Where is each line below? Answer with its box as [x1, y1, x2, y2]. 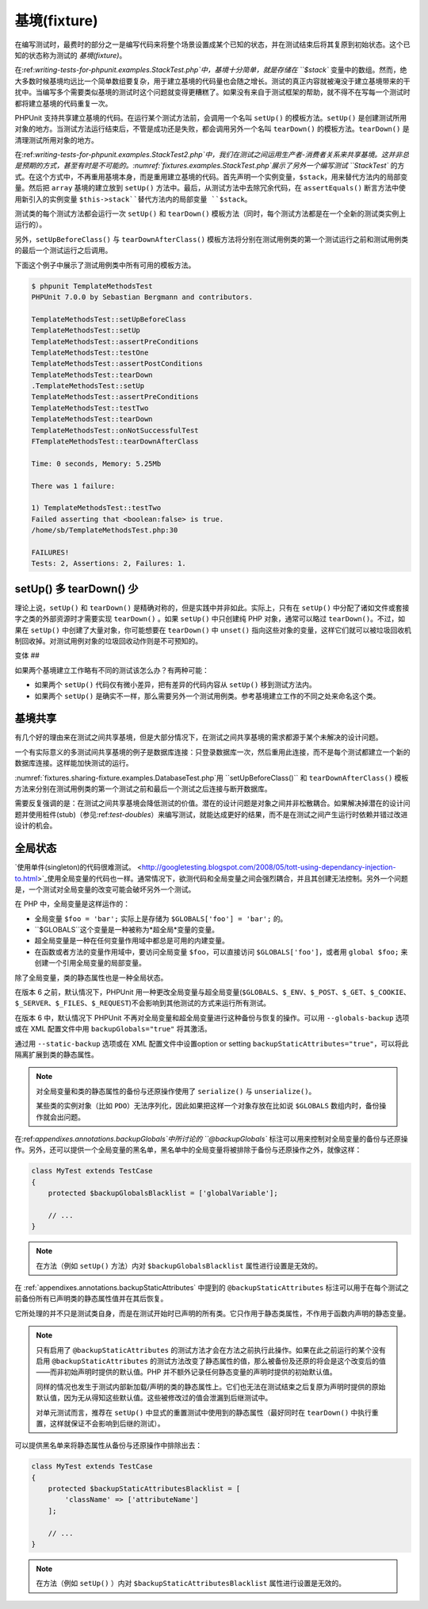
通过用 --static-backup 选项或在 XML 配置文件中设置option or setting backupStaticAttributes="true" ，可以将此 [14, 1039, 409, 1048]
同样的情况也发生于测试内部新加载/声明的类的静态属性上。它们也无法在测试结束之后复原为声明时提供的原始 [36, 1381, 386, 1392]
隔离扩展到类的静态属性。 [14, 1050, 98, 1059]
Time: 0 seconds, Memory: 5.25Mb [31, 459, 162, 468]
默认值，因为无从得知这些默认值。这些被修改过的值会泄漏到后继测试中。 [36, 1393, 273, 1403]
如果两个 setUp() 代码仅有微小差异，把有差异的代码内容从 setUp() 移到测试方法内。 [34, 680, 316, 689]
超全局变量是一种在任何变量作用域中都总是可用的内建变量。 [34, 936, 229, 946]
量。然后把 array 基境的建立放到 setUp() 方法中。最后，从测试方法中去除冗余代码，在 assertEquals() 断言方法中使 [14, 183, 406, 193]
